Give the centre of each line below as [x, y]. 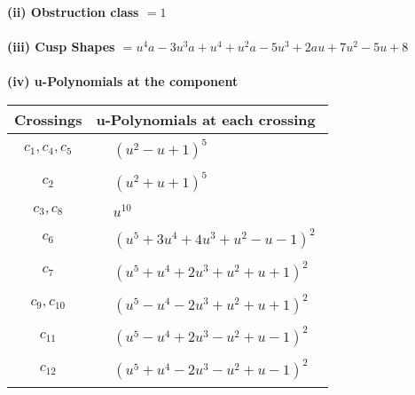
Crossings [48, 119]
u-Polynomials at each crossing [206, 119]
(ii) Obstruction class [73, 12]
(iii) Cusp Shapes [61, 47]
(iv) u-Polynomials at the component [123, 81]
